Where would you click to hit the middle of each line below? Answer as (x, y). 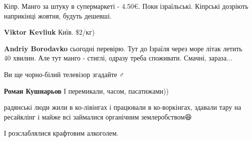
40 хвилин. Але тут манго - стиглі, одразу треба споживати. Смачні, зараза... (118, 58)
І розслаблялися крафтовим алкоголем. (61, 133)
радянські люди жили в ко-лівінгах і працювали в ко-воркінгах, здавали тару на (123, 107)
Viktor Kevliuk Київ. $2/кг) (49, 32)
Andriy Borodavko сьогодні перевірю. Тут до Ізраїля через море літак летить (123, 48)
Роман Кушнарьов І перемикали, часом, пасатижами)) (86, 91)
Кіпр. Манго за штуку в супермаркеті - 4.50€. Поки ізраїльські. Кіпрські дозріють (126, 6)
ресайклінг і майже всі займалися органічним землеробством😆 (98, 116)
